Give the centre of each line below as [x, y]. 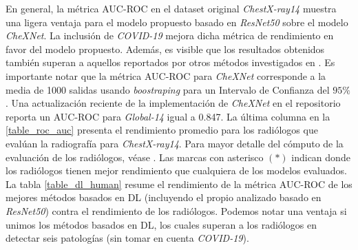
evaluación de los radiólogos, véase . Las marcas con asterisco [135, 157]
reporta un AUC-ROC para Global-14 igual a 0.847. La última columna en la [168, 116]
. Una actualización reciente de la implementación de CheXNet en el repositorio [173, 103]
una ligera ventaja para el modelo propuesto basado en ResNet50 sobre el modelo [177, 22]
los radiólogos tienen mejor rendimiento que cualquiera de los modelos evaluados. [176, 170]
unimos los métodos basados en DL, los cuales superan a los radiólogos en [161, 224]
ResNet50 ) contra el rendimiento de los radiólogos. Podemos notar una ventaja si [176, 210]
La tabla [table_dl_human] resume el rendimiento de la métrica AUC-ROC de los [179, 184]
